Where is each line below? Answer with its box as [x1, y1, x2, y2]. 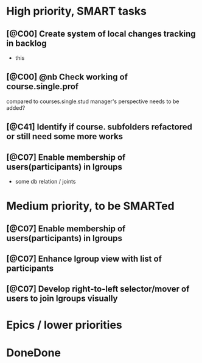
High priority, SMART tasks [6, 4, 147, 18]
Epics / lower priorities [6, 318, 123, 332]
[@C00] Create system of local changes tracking [6, 29, 196, 39]
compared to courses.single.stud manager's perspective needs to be [6, 98, 179, 105]
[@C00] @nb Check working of [6, 72, 128, 82]
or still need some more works [6, 131, 124, 142]
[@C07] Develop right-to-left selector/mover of [6, 284, 190, 294]
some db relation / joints [15, 178, 76, 185]
